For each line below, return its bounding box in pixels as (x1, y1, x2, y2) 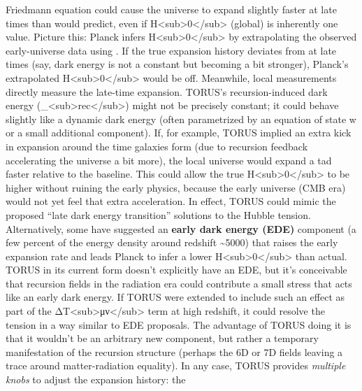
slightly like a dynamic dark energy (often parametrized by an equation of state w (6, 111, 356, 126)
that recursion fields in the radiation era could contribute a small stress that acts (6, 276, 352, 290)
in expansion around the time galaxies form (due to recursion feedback (6, 138, 308, 153)
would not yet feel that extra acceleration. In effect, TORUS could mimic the (6, 194, 336, 208)
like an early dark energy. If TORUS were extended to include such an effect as (6, 290, 345, 304)
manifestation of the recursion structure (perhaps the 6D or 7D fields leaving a (6, 344, 343, 359)
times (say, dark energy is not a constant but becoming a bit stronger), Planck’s (6, 57, 349, 71)
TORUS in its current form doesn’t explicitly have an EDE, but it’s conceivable (6, 262, 347, 277)
